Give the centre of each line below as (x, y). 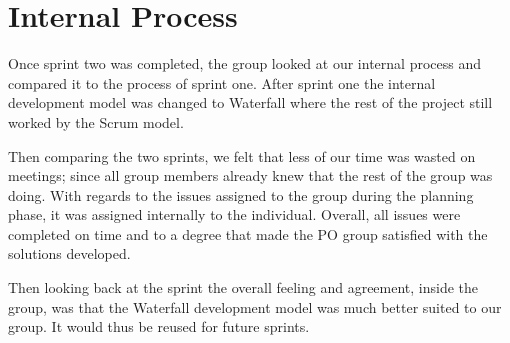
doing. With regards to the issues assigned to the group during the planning (241, 194)
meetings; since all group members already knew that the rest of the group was (250, 175)
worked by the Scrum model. (96, 121)
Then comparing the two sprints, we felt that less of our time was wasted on (242, 155)
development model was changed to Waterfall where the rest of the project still (250, 102)
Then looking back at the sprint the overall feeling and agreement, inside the (243, 287)
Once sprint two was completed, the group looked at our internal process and (244, 63)
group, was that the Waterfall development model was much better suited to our (255, 306)
